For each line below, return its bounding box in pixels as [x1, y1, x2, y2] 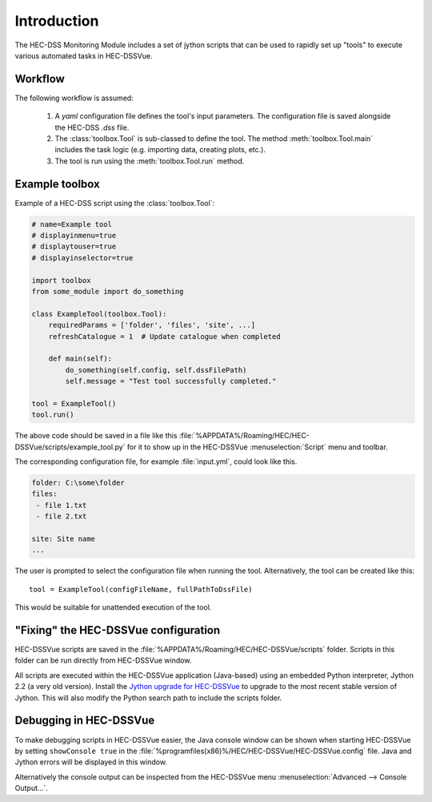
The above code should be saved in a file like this [14, 431, 178, 441]
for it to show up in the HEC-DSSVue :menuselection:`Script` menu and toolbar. [126, 441, 388, 452]
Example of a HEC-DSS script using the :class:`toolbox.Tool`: [14, 198, 215, 208]
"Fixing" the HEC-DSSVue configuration [14, 623, 221, 637]
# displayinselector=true [31, 253, 134, 262]
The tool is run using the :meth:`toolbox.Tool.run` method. [54, 156, 245, 166]
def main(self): [48, 354, 112, 364]
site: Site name [31, 534, 96, 544]
